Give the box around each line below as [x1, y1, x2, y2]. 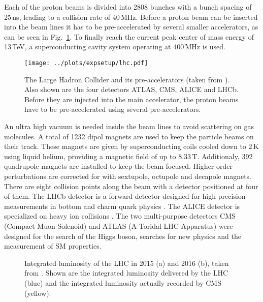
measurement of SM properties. [4, 240, 102, 251]
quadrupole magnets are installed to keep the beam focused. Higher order [4, 161, 233, 171]
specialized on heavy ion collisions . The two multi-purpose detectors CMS [4, 210, 236, 221]
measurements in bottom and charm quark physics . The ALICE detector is [4, 200, 240, 211]
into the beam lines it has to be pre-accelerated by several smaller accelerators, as [4, 21, 258, 32]
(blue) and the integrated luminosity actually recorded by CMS [24, 277, 221, 288]
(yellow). [24, 287, 51, 298]
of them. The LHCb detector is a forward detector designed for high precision [4, 191, 246, 201]
